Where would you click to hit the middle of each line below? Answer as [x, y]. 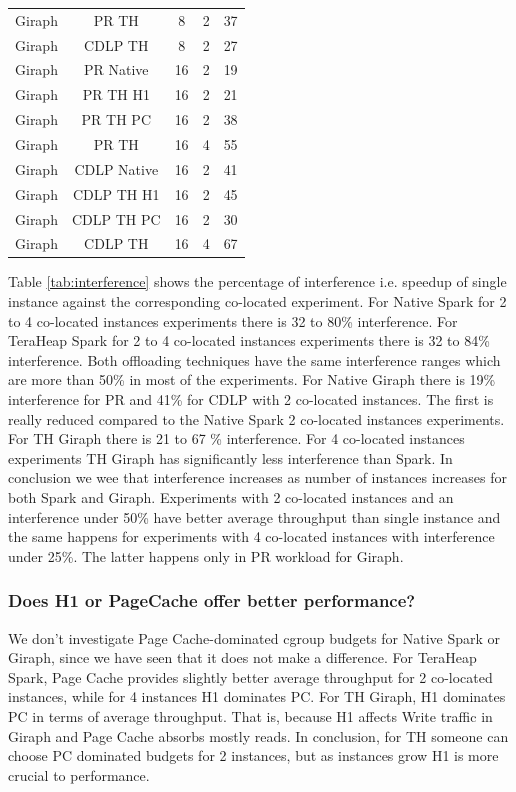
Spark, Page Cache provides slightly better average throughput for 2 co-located [250, 676]
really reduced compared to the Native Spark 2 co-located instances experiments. [256, 418]
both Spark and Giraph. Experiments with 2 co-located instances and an [231, 496]
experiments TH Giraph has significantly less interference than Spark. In [230, 457]
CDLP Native [116, 168]
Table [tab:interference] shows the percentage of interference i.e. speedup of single [257, 281]
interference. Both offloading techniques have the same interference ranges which [254, 359]
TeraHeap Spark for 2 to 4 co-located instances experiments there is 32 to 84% [249, 340]
